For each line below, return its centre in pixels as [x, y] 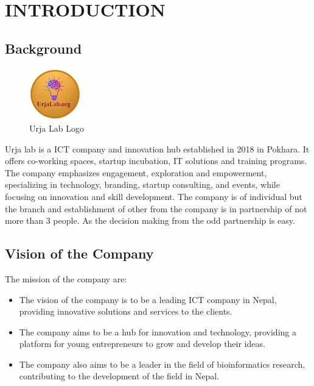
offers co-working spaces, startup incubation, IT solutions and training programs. [156, 161]
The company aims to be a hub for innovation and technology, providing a [158, 331]
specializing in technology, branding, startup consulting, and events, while [142, 184]
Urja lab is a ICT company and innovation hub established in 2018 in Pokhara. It [157, 148]
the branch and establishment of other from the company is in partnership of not [156, 208]
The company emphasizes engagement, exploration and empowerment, [136, 172]
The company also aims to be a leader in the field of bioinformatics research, [162, 364]
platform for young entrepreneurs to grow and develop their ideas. [142, 344]
